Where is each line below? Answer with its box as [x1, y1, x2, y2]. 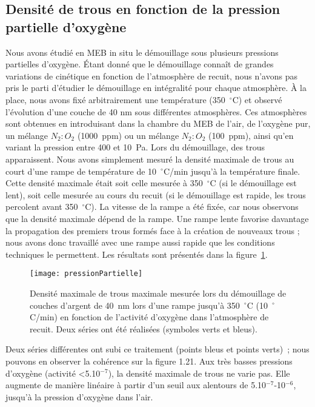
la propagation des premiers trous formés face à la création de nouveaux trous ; [5, 224, 300, 237]
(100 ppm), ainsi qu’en [208, 129, 294, 141]
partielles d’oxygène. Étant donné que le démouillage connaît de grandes [5, 58, 274, 70]
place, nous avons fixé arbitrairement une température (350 [5, 93, 225, 106]
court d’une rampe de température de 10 [5, 164, 157, 177]
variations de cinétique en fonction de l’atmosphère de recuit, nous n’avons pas [5, 69, 297, 82]
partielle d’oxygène [5, 17, 127, 36]
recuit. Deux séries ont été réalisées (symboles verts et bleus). [30, 322, 257, 335]
